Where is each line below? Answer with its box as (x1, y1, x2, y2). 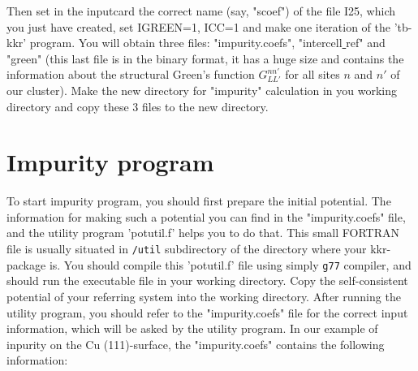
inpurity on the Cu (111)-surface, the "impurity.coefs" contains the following (6, 335, 385, 352)
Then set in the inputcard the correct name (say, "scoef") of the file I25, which (6, 2, 396, 19)
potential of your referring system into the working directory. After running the (6, 287, 401, 304)
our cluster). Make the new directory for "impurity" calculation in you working (6, 81, 398, 98)
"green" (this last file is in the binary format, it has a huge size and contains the (6, 50, 404, 67)
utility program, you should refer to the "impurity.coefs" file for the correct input (6, 304, 408, 321)
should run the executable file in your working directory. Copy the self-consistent (6, 272, 408, 289)
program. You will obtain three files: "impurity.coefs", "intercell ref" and (29, 34, 386, 51)
